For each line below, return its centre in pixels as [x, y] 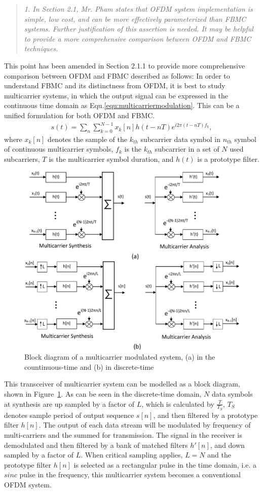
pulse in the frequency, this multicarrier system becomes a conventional [130, 474]
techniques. [41, 48]
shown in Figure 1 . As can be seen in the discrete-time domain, [103, 393]
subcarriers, [22, 159]
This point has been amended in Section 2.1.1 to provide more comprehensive [125, 65]
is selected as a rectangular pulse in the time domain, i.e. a [165, 464]
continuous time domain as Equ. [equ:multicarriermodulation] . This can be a [122, 105]
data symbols [232, 393]
